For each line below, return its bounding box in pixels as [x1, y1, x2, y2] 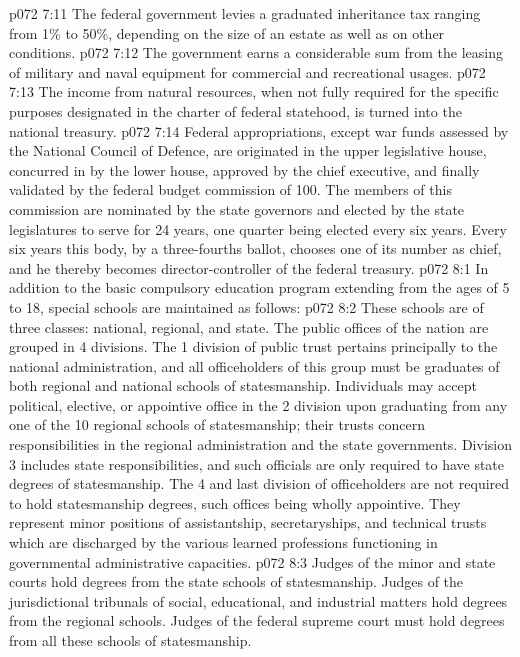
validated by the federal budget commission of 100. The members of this [9, 179, 452, 200]
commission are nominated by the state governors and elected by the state [9, 198, 465, 219]
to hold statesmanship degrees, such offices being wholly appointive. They [9, 492, 461, 513]
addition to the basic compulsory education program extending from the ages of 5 [9, 277, 510, 298]
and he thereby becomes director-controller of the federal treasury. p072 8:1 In [9, 257, 489, 278]
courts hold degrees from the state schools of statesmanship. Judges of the [9, 571, 464, 592]
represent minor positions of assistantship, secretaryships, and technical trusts [9, 512, 487, 533]
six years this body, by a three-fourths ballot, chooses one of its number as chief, [9, 238, 502, 259]
